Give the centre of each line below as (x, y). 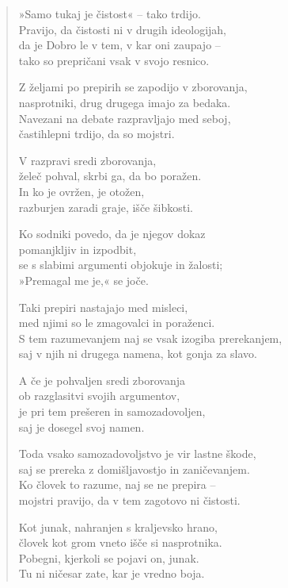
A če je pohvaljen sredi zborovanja (102, 380)
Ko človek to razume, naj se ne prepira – (117, 484)
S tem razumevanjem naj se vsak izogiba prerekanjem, (150, 338)
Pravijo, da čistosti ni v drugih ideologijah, (123, 29)
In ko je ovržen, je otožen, (81, 191)
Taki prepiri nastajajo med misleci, (103, 307)
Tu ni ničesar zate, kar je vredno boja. (112, 573)
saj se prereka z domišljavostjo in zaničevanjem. (134, 469)
